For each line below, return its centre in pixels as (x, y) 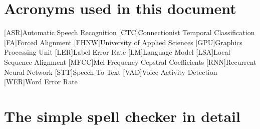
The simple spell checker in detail (122, 116)
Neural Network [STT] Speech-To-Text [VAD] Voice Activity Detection (111, 72)
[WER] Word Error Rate (41, 82)
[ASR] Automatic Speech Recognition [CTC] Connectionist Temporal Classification (129, 32)
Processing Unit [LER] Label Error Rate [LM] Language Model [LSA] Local (117, 52)
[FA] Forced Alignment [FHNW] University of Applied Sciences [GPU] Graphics (123, 42)
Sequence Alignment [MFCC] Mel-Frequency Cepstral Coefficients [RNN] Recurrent (130, 61)
